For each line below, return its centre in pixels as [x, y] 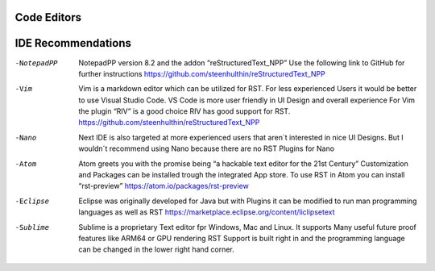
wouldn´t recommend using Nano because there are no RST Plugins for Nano [206, 148]
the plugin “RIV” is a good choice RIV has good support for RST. [184, 111]
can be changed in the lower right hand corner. [157, 249]
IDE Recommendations [73, 43]
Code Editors [48, 17]
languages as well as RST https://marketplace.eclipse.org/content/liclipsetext [207, 212]
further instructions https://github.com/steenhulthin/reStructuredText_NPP [202, 73]
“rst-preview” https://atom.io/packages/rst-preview [164, 186]
